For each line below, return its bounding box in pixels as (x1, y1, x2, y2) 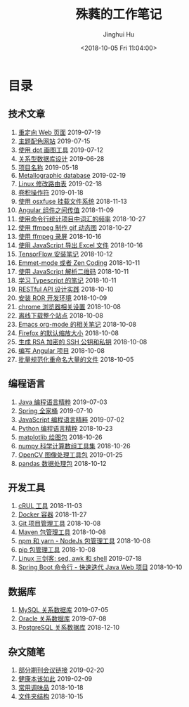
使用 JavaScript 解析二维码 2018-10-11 (18, 267, 129, 275)
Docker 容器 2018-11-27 (18, 510, 87, 519)
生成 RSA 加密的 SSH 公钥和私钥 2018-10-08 (18, 337, 148, 346)
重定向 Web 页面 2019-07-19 (18, 128, 101, 136)
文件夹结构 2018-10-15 (18, 692, 84, 700)
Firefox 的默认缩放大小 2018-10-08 (18, 328, 119, 337)
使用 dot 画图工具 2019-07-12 (18, 145, 104, 154)
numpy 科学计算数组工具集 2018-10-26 (18, 441, 131, 450)
